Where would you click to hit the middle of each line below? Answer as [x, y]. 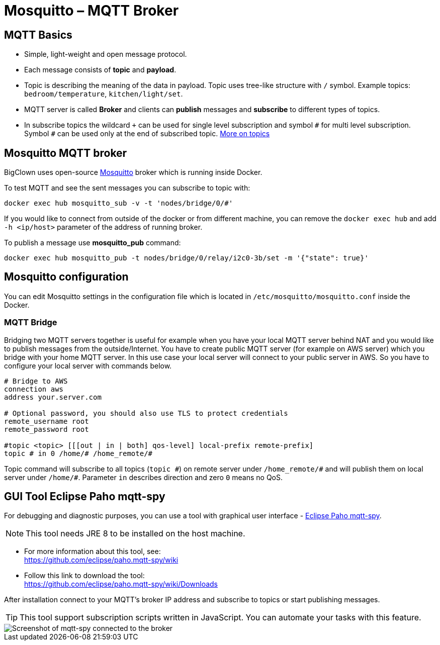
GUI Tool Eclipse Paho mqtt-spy [85, 497]
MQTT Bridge [31, 322]
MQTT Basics [38, 35]
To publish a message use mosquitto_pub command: [93, 243]
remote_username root [47, 421]
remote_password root [47, 429]
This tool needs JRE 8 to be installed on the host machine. [136, 534]
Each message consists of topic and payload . [100, 70]
